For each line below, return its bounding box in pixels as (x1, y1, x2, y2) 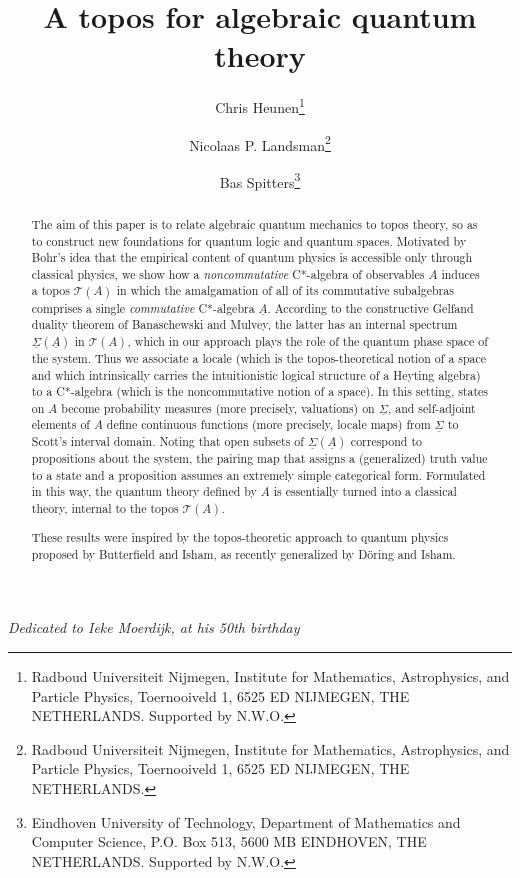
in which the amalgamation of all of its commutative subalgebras (116, 282, 454, 299)
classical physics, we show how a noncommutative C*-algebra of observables (31, 265, 425, 282)
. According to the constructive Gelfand (267, 299, 474, 316)
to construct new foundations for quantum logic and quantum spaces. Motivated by (31, 232, 467, 249)
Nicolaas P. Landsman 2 (189, 131, 331, 155)
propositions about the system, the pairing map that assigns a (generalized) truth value (31, 450, 488, 467)
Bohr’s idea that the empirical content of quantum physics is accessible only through (31, 249, 473, 266)
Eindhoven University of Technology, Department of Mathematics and (31, 811, 461, 832)
